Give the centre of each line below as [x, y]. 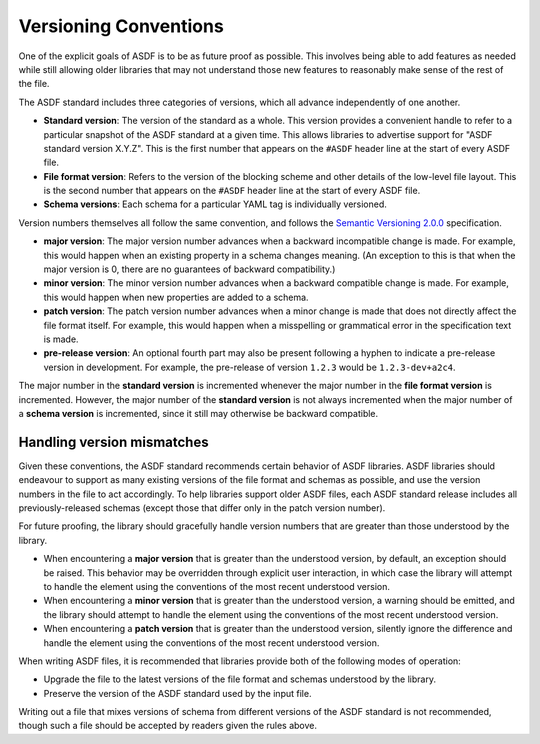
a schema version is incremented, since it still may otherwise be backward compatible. [198, 413]
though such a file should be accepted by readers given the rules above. [168, 726]
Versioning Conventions [121, 26]
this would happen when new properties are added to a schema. [176, 297]
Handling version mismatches [113, 441]
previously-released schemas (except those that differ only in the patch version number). [202, 508]
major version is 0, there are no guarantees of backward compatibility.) [189, 269]
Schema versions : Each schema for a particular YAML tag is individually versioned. [215, 204]
